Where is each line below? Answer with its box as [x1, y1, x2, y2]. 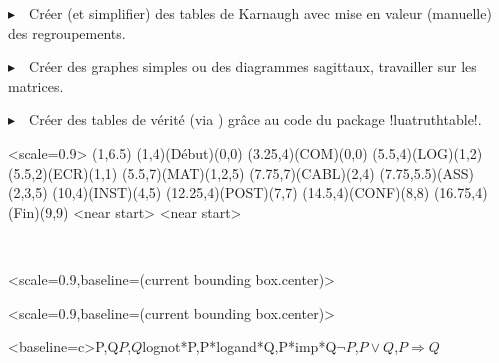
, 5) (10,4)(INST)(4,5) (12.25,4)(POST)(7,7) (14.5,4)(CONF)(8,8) [31, 182, 430, 203]
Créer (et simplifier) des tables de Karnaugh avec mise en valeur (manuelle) [29, 3, 492, 23]
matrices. [8, 75, 64, 96]
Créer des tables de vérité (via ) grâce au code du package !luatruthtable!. [29, 109, 482, 130]
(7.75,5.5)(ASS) [379, 162, 474, 183]
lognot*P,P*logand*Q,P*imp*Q [142, 336, 337, 357]
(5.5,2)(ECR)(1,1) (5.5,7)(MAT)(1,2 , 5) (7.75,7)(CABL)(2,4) [8, 162, 375, 183]
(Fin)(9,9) [8, 201, 69, 222]
